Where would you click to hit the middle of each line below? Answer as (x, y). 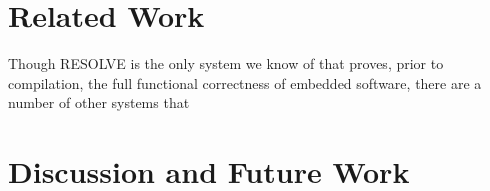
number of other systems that (99, 102)
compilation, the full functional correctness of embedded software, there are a (245, 82)
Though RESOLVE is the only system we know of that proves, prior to (226, 63)
